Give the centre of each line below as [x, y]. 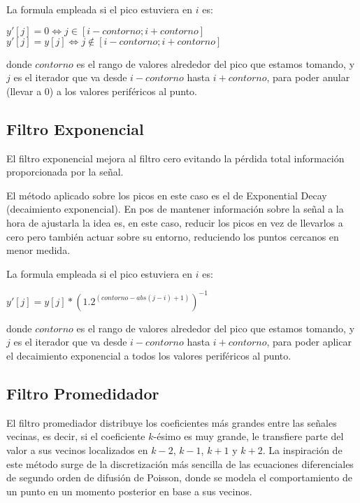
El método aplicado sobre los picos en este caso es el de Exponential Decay [167, 195]
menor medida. [38, 250]
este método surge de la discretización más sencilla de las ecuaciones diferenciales [180, 463]
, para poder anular [308, 77]
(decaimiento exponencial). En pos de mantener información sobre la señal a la [175, 209]
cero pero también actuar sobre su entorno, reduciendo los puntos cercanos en [173, 236]
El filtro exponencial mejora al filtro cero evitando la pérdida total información [175, 158]
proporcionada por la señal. [65, 172]
